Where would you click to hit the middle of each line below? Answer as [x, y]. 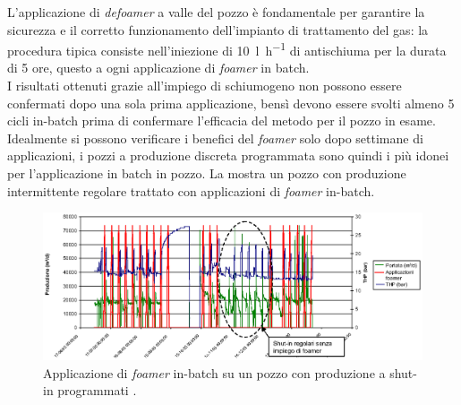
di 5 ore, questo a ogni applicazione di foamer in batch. [158, 68]
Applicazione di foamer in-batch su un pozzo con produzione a [214, 372]
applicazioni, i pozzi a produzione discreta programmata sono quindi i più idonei [228, 155]
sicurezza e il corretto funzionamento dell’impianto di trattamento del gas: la [218, 29]
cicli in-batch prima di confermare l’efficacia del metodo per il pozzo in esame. [222, 121]
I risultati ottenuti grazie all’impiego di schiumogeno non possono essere [205, 86]
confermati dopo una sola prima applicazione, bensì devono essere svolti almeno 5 [231, 103]
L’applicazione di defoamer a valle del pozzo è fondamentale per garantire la [216, 12]
